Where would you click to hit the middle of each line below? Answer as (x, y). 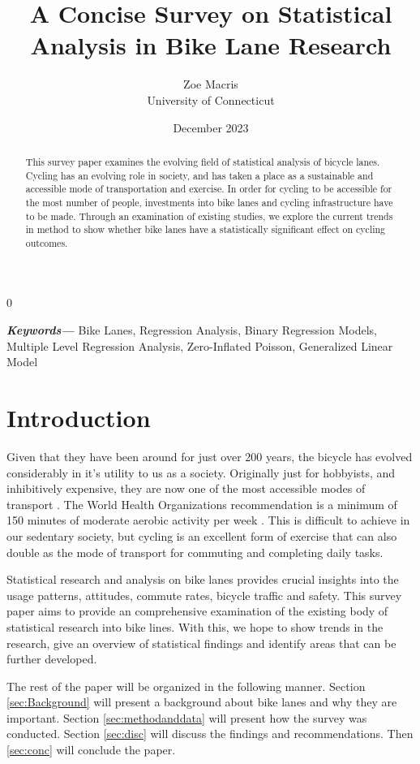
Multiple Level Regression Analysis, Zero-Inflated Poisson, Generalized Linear (200, 345)
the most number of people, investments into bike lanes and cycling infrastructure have (209, 202)
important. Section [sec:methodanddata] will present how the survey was (187, 717)
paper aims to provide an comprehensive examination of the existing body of (197, 611)
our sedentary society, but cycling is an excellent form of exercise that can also (202, 535)
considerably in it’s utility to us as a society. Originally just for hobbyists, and (201, 472)
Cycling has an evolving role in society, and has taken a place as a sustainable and (199, 175)
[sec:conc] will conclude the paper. (91, 750)
